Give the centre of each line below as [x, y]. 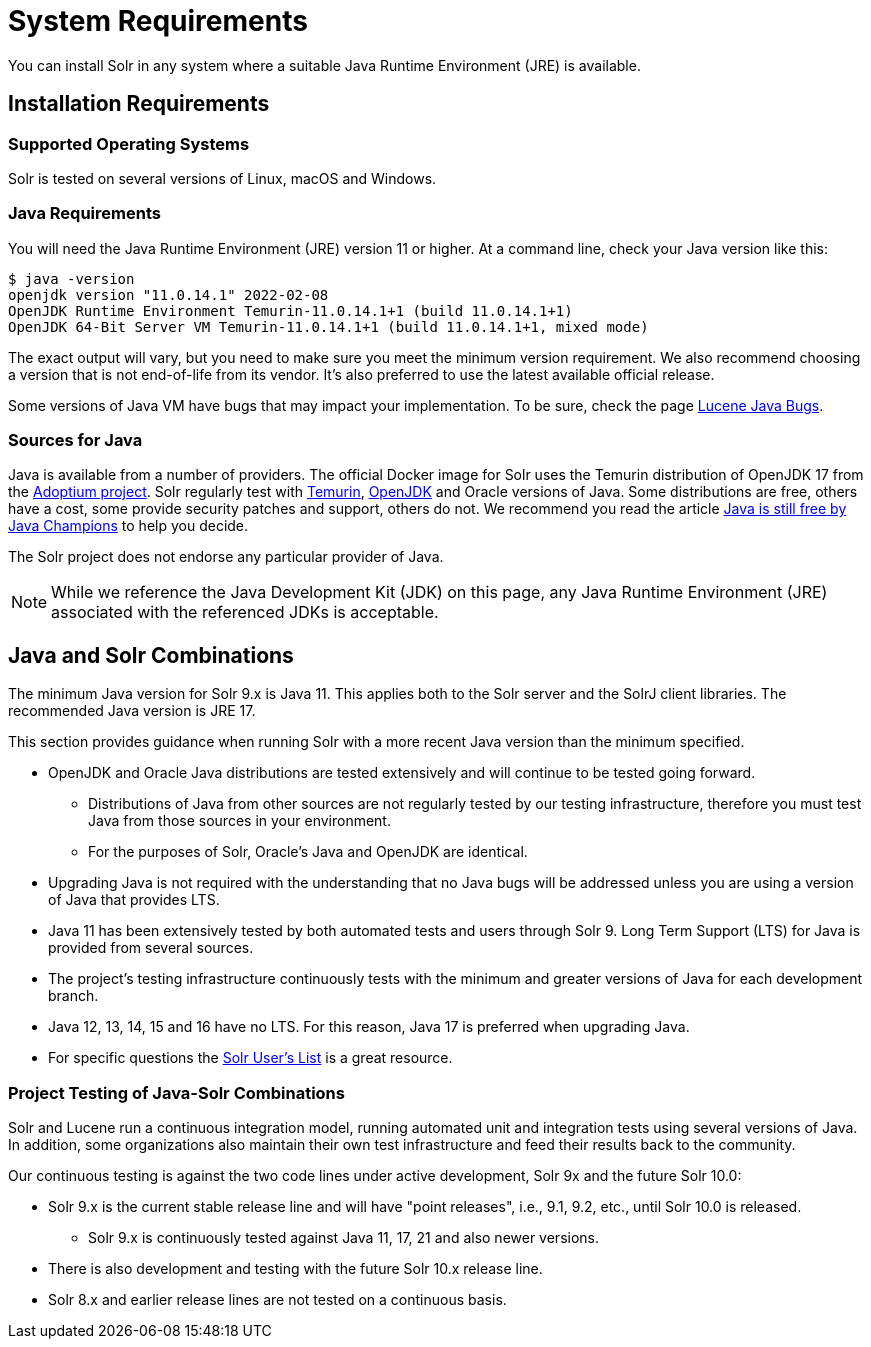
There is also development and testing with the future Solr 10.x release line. [295, 1269]
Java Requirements [84, 213]
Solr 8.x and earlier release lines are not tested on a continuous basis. [277, 1300]
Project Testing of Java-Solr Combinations [176, 1092]
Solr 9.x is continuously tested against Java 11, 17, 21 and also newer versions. [344, 1238]
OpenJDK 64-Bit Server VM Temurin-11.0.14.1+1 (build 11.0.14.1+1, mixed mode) [328, 326]
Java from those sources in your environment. [239, 821]
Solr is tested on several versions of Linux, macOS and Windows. [222, 178]
